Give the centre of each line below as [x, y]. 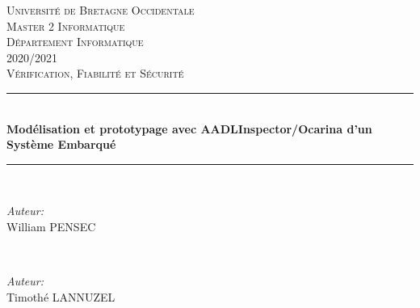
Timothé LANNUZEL [61, 296]
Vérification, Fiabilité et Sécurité [95, 73]
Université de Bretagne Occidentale [101, 10]
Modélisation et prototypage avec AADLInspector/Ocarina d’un [189, 128]
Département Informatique [75, 42]
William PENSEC [51, 226]
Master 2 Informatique [66, 25]
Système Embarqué [61, 144]
